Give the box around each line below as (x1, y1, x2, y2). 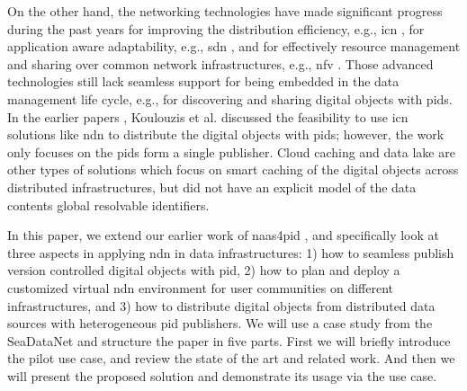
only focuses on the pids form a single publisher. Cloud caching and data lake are (7, 142, 455, 161)
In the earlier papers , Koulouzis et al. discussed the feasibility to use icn (7, 107, 409, 126)
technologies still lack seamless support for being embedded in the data (7, 72, 400, 91)
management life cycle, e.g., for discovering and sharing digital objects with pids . (7, 89, 453, 108)
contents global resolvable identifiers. (7, 195, 210, 214)
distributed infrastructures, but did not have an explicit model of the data (7, 177, 417, 196)
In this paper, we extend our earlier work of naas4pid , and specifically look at (7, 226, 439, 244)
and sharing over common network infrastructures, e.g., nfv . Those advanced (7, 54, 434, 73)
